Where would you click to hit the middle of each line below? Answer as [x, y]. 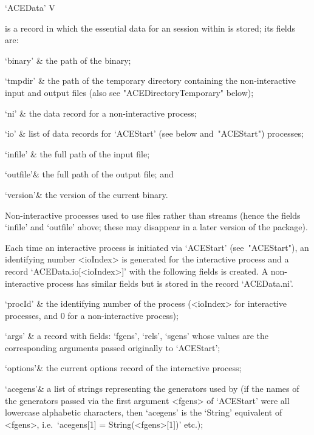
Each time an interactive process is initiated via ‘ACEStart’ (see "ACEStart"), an [157, 247]
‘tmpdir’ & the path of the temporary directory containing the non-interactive [151, 80]
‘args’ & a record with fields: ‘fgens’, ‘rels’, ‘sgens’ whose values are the [137, 336]
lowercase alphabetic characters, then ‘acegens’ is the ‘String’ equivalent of [144, 412]
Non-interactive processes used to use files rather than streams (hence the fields [153, 215]
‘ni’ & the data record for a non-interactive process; [101, 113]
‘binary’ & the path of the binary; [68, 60]
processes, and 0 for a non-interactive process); [92, 315]
